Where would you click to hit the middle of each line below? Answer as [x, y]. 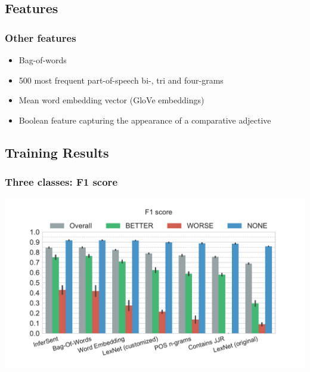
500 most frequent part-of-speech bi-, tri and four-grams [121, 80]
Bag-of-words [43, 60]
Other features [41, 37]
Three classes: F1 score [61, 182]
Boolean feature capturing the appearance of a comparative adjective [145, 120]
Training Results [57, 152]
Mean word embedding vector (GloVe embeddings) [111, 100]
